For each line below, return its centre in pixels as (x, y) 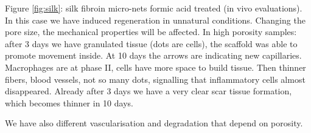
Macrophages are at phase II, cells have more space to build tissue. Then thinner (155, 67)
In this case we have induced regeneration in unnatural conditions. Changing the (155, 20)
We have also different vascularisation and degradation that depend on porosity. (154, 123)
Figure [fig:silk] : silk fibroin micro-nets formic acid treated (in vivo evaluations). (154, 8)
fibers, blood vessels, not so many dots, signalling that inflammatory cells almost (155, 79)
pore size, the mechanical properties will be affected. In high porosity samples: (151, 32)
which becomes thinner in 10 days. (69, 102)
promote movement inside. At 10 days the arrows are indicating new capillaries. (153, 55)
